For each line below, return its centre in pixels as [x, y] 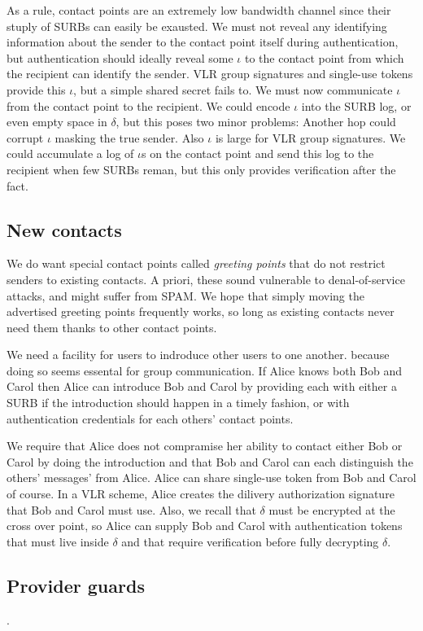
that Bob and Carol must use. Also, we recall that [131, 509]
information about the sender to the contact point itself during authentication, [203, 42]
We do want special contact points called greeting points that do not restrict [196, 263]
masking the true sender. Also [129, 137]
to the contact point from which [324, 57]
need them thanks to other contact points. [112, 327]
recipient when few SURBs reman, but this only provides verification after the [201, 169]
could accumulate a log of [70, 153]
